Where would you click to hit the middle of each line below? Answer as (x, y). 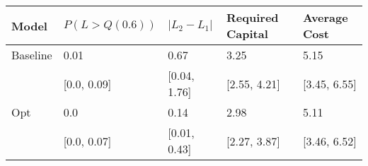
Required (253, 17)
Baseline (32, 55)
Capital (247, 34)
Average (326, 17)
